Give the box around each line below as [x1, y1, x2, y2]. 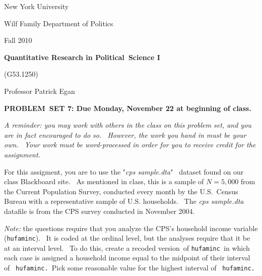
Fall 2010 [4, 35, 32, 45]
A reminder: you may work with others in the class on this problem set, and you [4, 120, 251, 130]
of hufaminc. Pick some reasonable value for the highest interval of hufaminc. [4, 262, 255, 272]
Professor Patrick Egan [4, 85, 75, 96]
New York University [4, 1, 69, 11]
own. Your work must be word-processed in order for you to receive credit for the [4, 139, 256, 150]
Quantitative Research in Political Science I [4, 51, 160, 62]
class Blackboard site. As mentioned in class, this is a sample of [4, 176, 204, 187]
